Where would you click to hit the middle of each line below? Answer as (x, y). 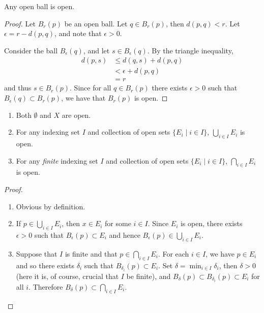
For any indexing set (48, 132)
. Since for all (91, 88)
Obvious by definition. (51, 206)
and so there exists (45, 265)
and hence (125, 235)
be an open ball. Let (96, 23)
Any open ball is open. (39, 6)
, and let (96, 50)
